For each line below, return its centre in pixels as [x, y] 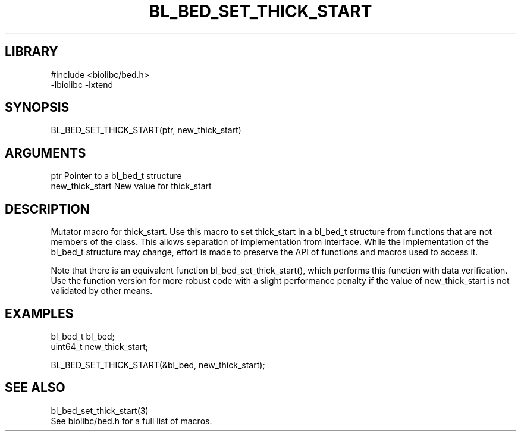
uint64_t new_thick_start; [100, 346]
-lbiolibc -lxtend [82, 84]
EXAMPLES [39, 313]
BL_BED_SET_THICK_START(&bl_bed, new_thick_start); [158, 365]
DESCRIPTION [47, 209]
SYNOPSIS [37, 108]
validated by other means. [102, 291]
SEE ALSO [35, 388]
